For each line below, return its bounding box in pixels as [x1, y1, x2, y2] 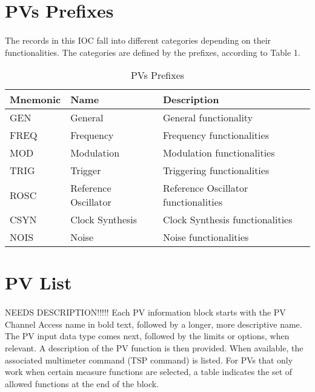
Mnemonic [10, 92, 61, 107]
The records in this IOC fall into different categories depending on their [5, 33, 271, 46]
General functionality [162, 110, 253, 125]
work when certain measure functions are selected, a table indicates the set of [5, 365, 293, 378]
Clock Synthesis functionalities [162, 212, 293, 227]
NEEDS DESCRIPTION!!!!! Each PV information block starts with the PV [5, 306, 286, 319]
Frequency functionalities [162, 128, 269, 143]
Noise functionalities [162, 230, 249, 245]
